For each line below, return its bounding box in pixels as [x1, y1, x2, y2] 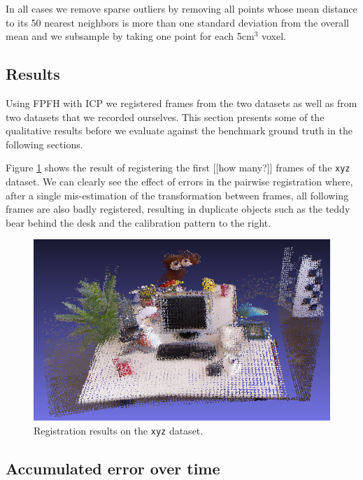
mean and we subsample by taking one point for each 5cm [6, 29, 255, 43]
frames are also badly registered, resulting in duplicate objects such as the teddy [6, 202, 350, 216]
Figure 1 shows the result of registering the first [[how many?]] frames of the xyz [6, 160, 350, 175]
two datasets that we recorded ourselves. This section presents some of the [6, 109, 325, 124]
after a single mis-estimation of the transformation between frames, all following [6, 188, 349, 202]
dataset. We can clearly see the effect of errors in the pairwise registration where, [6, 174, 353, 189]
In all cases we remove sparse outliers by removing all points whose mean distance [6, 1, 357, 15]
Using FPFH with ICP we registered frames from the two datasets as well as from [6, 95, 357, 110]
